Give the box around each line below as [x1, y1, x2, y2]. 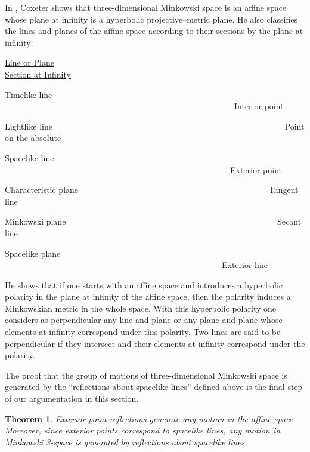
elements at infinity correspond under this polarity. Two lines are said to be [5, 325, 281, 338]
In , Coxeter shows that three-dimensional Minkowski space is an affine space [5, 1, 287, 13]
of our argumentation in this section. [5, 392, 139, 405]
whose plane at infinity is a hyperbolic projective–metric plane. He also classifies [5, 13, 297, 25]
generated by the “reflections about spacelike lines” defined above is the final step [5, 380, 303, 393]
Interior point [234, 100, 284, 112]
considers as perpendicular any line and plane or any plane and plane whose [5, 313, 283, 326]
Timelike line [5, 88, 52, 100]
